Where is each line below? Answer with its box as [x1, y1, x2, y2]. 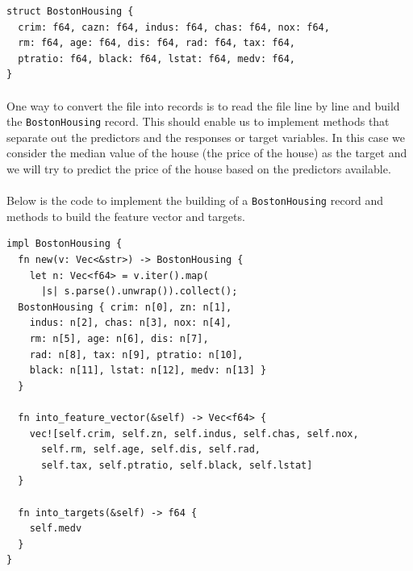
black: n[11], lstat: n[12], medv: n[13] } [29, 365, 267, 377]
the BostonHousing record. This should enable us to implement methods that [6, 113, 390, 130]
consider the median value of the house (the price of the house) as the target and [6, 144, 407, 161]
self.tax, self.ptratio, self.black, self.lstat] [40, 459, 313, 471]
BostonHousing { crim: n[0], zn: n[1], [18, 301, 232, 313]
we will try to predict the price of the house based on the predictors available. [6, 160, 391, 177]
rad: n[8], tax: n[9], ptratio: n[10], [29, 348, 244, 361]
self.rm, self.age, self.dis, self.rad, [40, 444, 261, 456]
